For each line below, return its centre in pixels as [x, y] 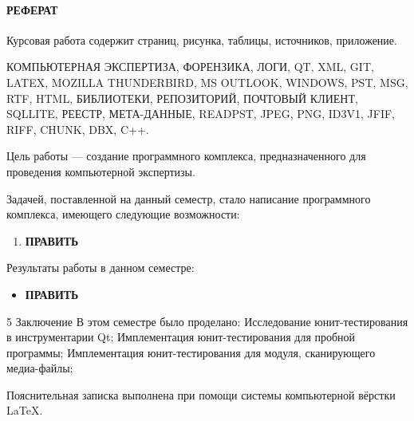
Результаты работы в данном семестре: [101, 268]
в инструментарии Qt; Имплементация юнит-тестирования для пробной [181, 337]
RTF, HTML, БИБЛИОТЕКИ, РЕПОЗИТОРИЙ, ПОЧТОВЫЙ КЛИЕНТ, [182, 98]
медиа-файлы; [40, 368]
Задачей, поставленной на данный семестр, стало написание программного [189, 198]
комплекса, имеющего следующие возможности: [123, 214]
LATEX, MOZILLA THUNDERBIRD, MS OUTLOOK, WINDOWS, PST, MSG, [207, 82]
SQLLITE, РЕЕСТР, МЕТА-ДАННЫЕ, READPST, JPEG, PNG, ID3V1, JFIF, [201, 114]
